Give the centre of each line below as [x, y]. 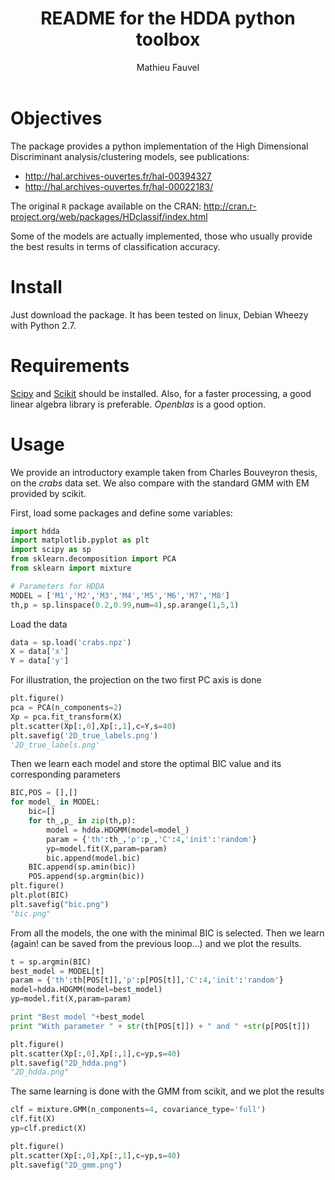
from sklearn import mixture [71, 568]
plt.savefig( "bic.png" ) [60, 904]
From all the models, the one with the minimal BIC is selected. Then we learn [167, 933]
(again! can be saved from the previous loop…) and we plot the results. [156, 943]
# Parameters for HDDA [57, 586]
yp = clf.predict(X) [48, 1128]
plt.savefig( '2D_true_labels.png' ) [84, 735]
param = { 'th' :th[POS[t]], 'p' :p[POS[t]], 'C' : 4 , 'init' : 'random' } [147, 980]
